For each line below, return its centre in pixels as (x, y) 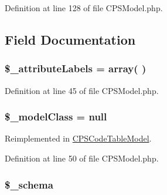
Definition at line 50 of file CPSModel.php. (82, 158)
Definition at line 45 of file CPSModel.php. (82, 90)
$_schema (29, 184)
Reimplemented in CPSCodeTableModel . (78, 138)
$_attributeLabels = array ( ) (76, 68)
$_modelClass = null (56, 117)
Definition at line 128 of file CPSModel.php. (84, 8)
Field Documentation (70, 39)
